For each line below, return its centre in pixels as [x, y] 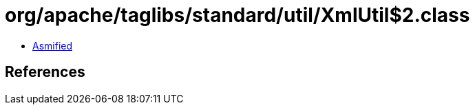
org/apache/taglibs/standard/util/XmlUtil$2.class [237, 15]
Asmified [53, 45]
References [45, 72]
